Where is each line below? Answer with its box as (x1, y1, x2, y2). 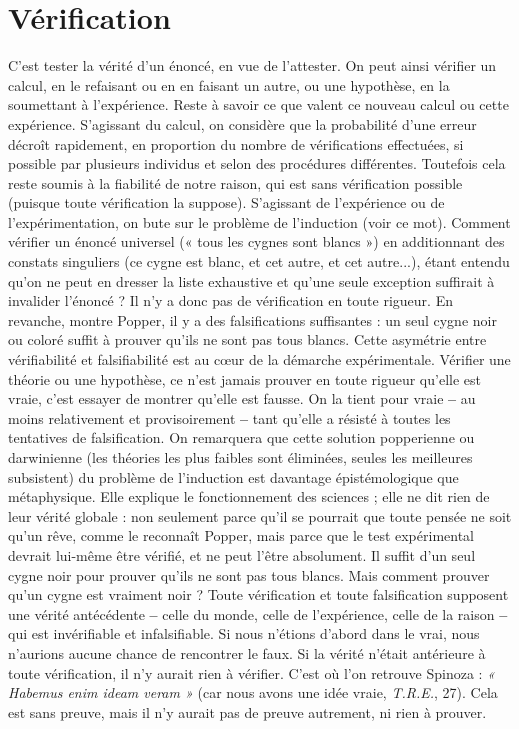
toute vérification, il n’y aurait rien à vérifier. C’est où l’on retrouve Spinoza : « (8, 662, 495, 683)
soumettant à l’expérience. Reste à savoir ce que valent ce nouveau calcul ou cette (8, 94, 509, 115)
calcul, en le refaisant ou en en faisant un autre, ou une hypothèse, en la (8, 74, 450, 95)
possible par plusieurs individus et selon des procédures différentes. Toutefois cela (8, 153, 506, 174)
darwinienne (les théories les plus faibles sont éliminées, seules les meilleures (8, 447, 473, 467)
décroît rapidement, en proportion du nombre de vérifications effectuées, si (8, 133, 464, 154)
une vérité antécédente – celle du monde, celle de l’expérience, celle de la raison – (8, 603, 508, 624)
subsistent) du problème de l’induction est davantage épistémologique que (8, 466, 459, 487)
